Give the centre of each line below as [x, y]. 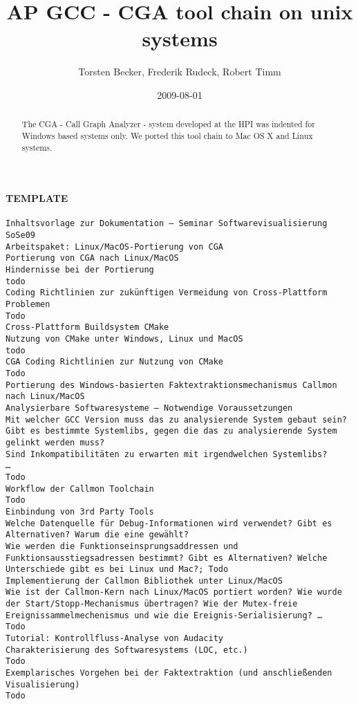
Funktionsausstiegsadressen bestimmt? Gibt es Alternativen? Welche [167, 558]
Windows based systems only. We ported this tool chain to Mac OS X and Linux [167, 135]
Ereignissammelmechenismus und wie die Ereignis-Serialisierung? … [164, 615]
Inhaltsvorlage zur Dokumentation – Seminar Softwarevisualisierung [167, 224]
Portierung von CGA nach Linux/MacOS [92, 258]
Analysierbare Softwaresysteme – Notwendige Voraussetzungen [149, 408]
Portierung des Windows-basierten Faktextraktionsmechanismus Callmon [171, 385]
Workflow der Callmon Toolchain [80, 489]
